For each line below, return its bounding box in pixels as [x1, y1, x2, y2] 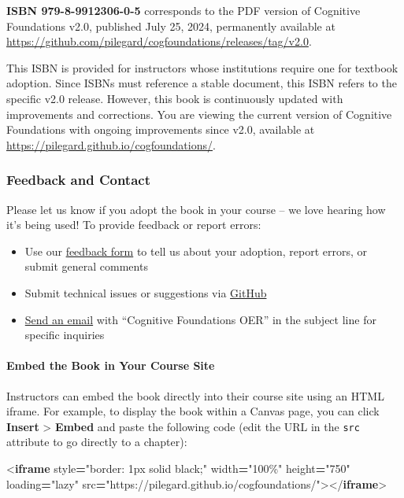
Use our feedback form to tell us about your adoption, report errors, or [24, 242, 368, 259]
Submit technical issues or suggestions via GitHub [24, 284, 267, 301]
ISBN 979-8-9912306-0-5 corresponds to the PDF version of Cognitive [6, 2, 361, 18]
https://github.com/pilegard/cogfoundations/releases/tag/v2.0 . [6, 33, 312, 50]
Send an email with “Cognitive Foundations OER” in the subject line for [24, 311, 376, 327]
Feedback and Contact [6, 170, 150, 190]
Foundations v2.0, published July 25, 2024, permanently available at [6, 17, 335, 34]
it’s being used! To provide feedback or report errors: [6, 216, 261, 233]
